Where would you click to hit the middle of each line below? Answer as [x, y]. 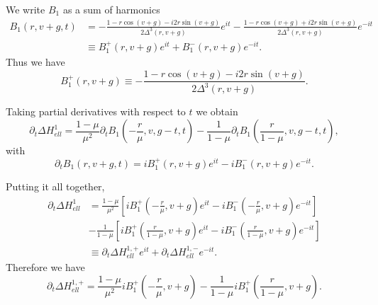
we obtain [217, 111]
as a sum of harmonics [111, 9]
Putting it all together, [55, 186]
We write [26, 9]
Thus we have [35, 62]
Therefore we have [45, 267]
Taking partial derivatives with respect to [96, 111]
